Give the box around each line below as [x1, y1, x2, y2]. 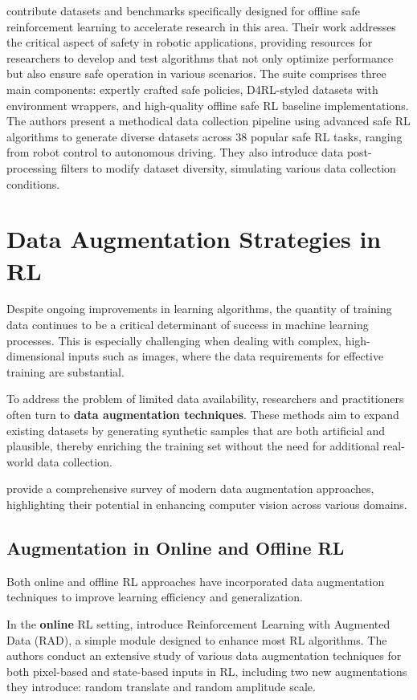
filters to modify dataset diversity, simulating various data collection [60, 159, 396, 176]
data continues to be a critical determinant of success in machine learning [6, 316, 369, 333]
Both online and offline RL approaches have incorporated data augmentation [6, 572, 385, 589]
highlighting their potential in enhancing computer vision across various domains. [6, 495, 407, 512]
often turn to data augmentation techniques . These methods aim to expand [6, 406, 399, 422]
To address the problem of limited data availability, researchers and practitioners [6, 390, 404, 407]
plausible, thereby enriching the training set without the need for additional [6, 437, 379, 454]
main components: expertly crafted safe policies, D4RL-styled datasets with [6, 80, 378, 97]
